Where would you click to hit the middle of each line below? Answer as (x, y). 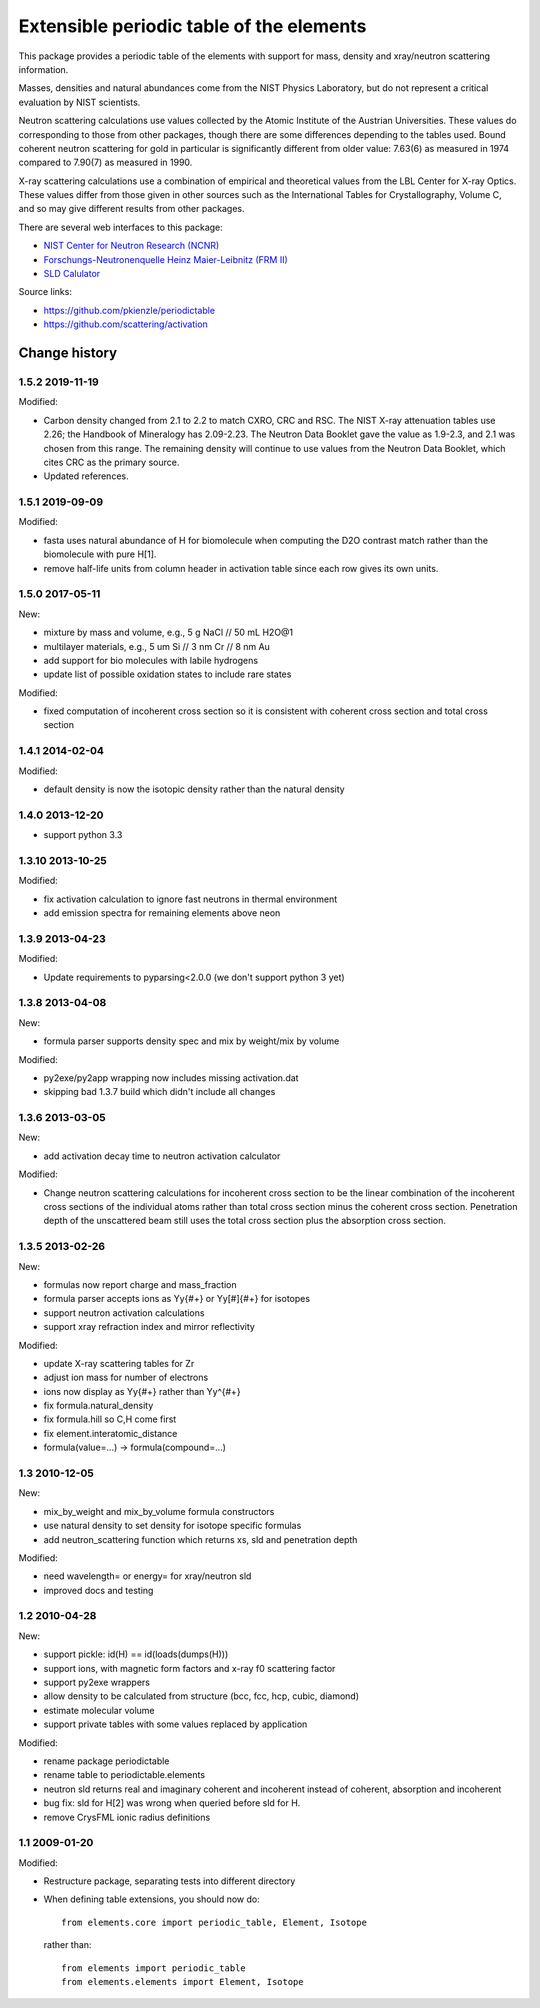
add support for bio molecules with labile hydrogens (151, 660)
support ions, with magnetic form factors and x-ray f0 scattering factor (189, 1668)
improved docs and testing (98, 1590)
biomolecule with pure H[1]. (100, 554)
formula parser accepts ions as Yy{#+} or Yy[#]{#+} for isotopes (176, 1299)
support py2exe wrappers (96, 1682)
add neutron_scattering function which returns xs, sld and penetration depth (200, 1539)
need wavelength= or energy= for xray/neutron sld (147, 1576)
